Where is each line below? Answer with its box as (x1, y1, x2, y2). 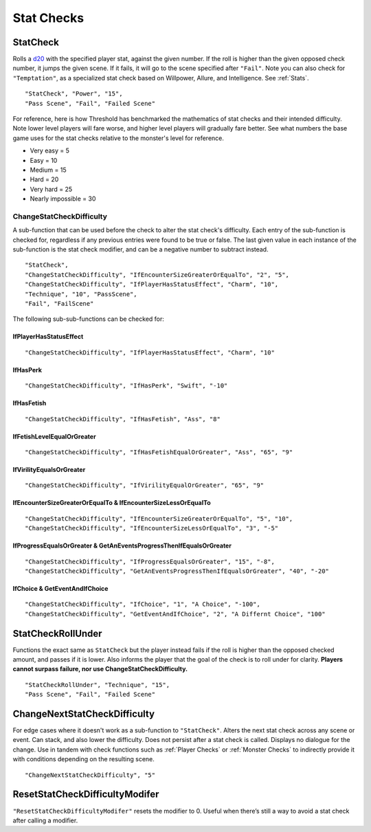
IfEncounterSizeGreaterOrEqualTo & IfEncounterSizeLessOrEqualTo (12, 499, 211, 507)
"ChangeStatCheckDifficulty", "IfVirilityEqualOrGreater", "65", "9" (25, 482, 265, 489)
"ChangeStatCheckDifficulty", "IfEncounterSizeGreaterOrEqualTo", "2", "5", (25, 271, 290, 278)
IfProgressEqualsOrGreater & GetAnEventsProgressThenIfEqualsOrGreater (12, 541, 232, 550)
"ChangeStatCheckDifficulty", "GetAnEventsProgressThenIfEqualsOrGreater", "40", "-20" (25, 567, 330, 575)
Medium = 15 (30, 166, 67, 174)
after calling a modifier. (12, 816, 78, 824)
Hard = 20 (30, 175, 59, 183)
